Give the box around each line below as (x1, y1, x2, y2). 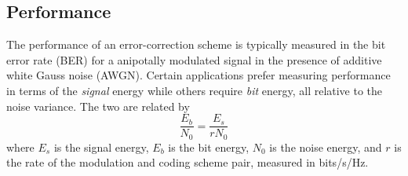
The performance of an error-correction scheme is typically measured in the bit (6, 36, 386, 53)
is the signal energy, (53, 138, 149, 155)
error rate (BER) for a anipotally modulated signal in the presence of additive (6, 51, 382, 68)
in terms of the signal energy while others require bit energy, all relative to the (6, 82, 383, 98)
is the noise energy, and (269, 138, 382, 155)
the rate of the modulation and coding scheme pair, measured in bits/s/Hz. (6, 154, 369, 170)
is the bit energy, (168, 138, 250, 155)
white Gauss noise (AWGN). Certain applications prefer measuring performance (6, 67, 391, 83)
